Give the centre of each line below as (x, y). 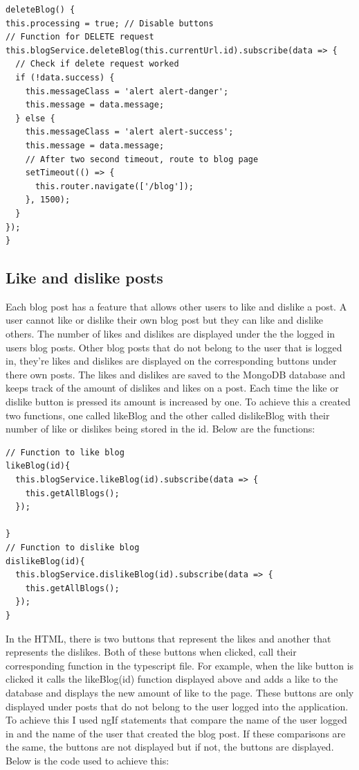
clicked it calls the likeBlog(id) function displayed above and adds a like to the (172, 679)
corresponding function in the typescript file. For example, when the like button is (180, 665)
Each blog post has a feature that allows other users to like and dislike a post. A (176, 306)
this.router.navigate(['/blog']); (114, 186)
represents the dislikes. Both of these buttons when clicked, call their (151, 652)
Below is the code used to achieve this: (88, 760)
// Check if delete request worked (97, 64)
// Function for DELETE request (80, 37)
